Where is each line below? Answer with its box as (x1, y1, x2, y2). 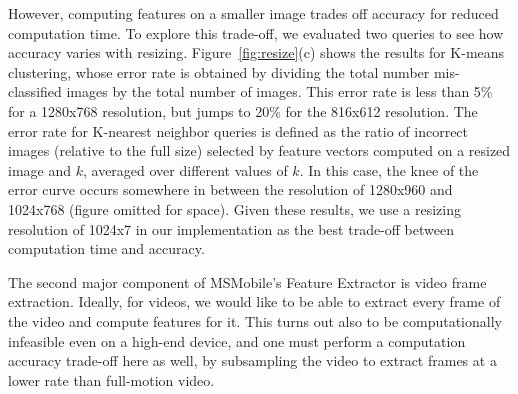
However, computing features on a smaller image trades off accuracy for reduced (8, 3, 499, 23)
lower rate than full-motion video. (8, 369, 215, 390)
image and (8, 159, 71, 180)
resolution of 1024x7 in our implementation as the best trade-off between (8, 218, 454, 239)
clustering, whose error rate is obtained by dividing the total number (8, 61, 430, 82)
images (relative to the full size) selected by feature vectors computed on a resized (8, 140, 511, 161)
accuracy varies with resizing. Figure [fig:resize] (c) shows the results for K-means (8, 42, 505, 63)
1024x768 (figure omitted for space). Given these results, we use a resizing (8, 198, 461, 219)
